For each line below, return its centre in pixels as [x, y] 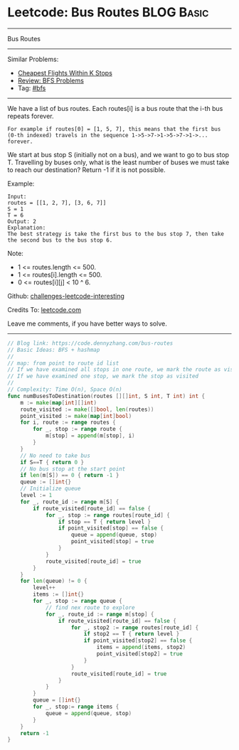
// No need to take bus [55, 456]
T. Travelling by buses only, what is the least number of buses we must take [118, 162]
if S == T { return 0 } [52, 462]
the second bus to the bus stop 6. [60, 240]
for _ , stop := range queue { [78, 601]
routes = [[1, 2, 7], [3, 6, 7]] [57, 203]
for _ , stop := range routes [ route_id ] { [108, 515]
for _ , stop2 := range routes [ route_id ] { [135, 627]
